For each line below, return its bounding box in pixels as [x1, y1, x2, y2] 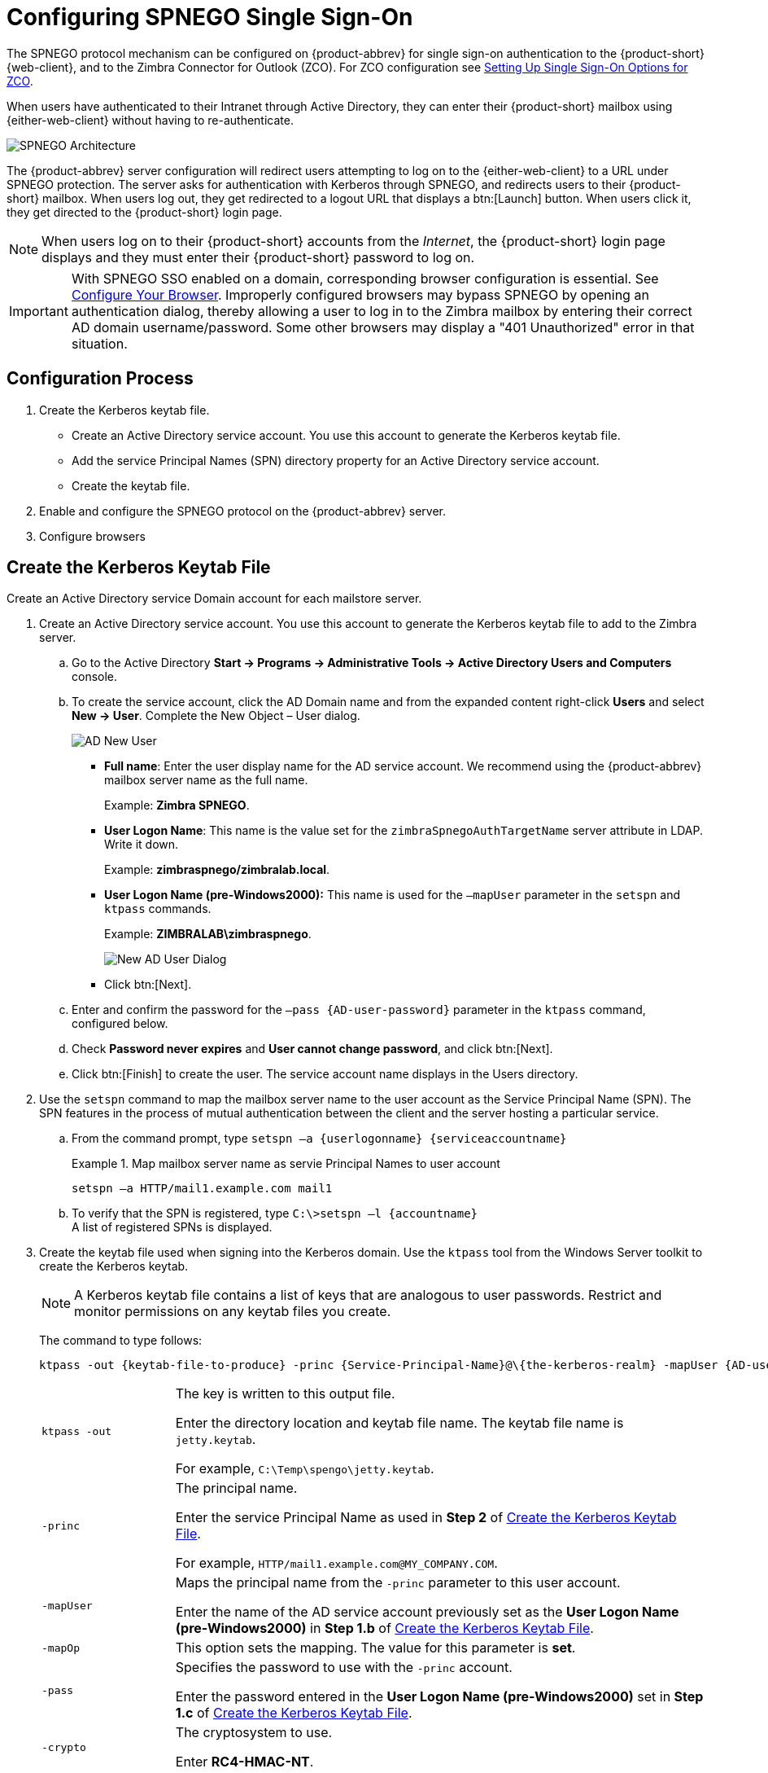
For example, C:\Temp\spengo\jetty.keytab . [175, 1460, 434, 1477]
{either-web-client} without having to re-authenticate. [7, 112, 294, 127]
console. [72, 669, 118, 684]
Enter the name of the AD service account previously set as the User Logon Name [175, 1604, 679, 1621]
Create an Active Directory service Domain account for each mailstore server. [7, 591, 422, 606]
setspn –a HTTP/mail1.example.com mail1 [72, 1182, 333, 1196]
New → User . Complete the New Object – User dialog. [72, 709, 360, 723]
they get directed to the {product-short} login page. [7, 204, 282, 219]
